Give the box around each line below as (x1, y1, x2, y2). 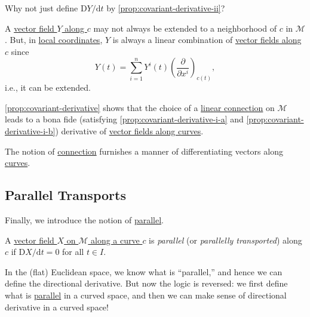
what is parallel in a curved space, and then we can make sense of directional (5, 288, 287, 301)
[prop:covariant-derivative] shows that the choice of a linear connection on (5, 101, 275, 113)
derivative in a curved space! (5, 300, 109, 313)
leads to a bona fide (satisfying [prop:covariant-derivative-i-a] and (5, 113, 244, 125)
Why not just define (5, 2, 78, 14)
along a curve (91, 233, 140, 246)
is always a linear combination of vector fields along (112, 33, 302, 46)
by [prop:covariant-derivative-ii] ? (106, 2, 225, 14)
